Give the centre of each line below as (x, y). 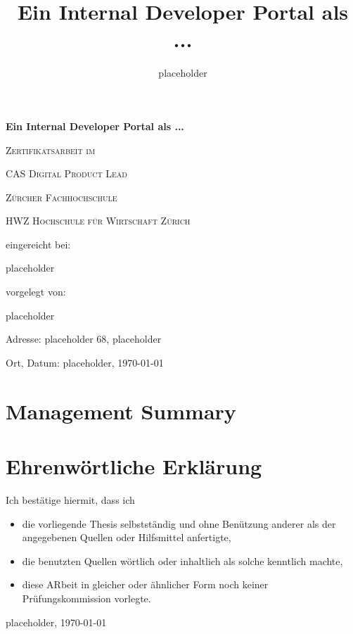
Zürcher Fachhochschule (62, 197)
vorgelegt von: (36, 292)
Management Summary (121, 411)
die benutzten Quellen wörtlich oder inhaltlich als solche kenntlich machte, (182, 560)
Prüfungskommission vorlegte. (86, 598)
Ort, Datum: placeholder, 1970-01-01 (85, 362)
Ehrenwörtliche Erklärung (134, 466)
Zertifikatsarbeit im (51, 150)
